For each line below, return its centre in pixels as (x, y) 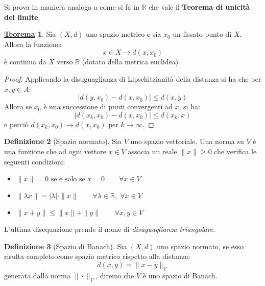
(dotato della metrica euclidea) (130, 62)
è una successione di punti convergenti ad (108, 106)
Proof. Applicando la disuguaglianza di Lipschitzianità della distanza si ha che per (133, 78)
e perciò (16, 124)
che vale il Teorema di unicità (199, 7)
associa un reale (152, 151)
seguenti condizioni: (35, 161)
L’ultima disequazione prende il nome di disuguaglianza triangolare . (110, 229)
